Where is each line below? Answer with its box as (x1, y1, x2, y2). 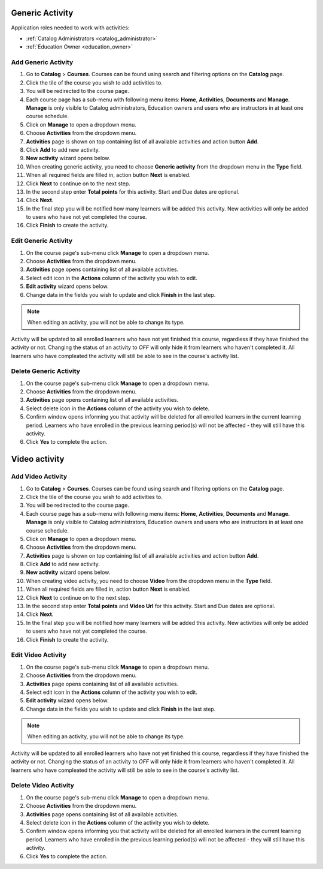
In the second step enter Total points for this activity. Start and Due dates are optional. (26, 188, 240, 195)
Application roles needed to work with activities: (11, 24, 130, 31)
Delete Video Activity (11, 781, 75, 790)
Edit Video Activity (11, 651, 67, 659)
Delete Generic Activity (11, 367, 81, 375)
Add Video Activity (11, 473, 68, 481)
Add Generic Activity (11, 58, 74, 67)
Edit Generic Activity (11, 237, 73, 245)
